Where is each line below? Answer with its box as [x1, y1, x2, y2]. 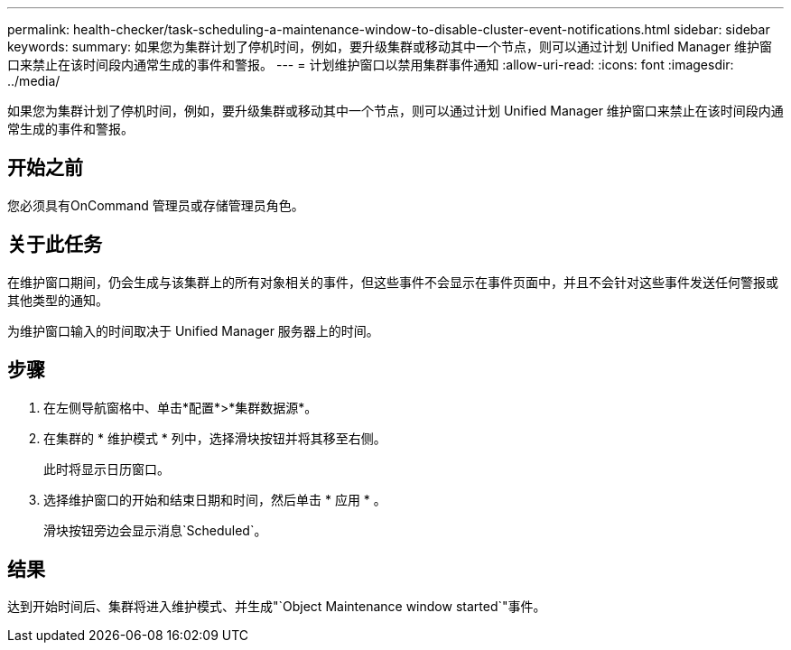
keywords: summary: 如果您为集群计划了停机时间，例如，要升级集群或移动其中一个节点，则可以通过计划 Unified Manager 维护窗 [7, 39, 772, 54]
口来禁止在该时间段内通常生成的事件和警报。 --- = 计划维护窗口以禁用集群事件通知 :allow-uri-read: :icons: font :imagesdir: [7, 57, 734, 72]
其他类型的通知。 [7, 292, 108, 308]
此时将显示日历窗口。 [43, 460, 170, 477]
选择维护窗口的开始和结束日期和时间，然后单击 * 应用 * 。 [43, 491, 386, 507]
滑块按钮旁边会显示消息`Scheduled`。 [43, 522, 267, 538]
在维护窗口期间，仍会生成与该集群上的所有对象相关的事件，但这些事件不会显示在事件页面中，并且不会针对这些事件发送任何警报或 [7, 274, 778, 290]
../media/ [7, 73, 60, 88]
